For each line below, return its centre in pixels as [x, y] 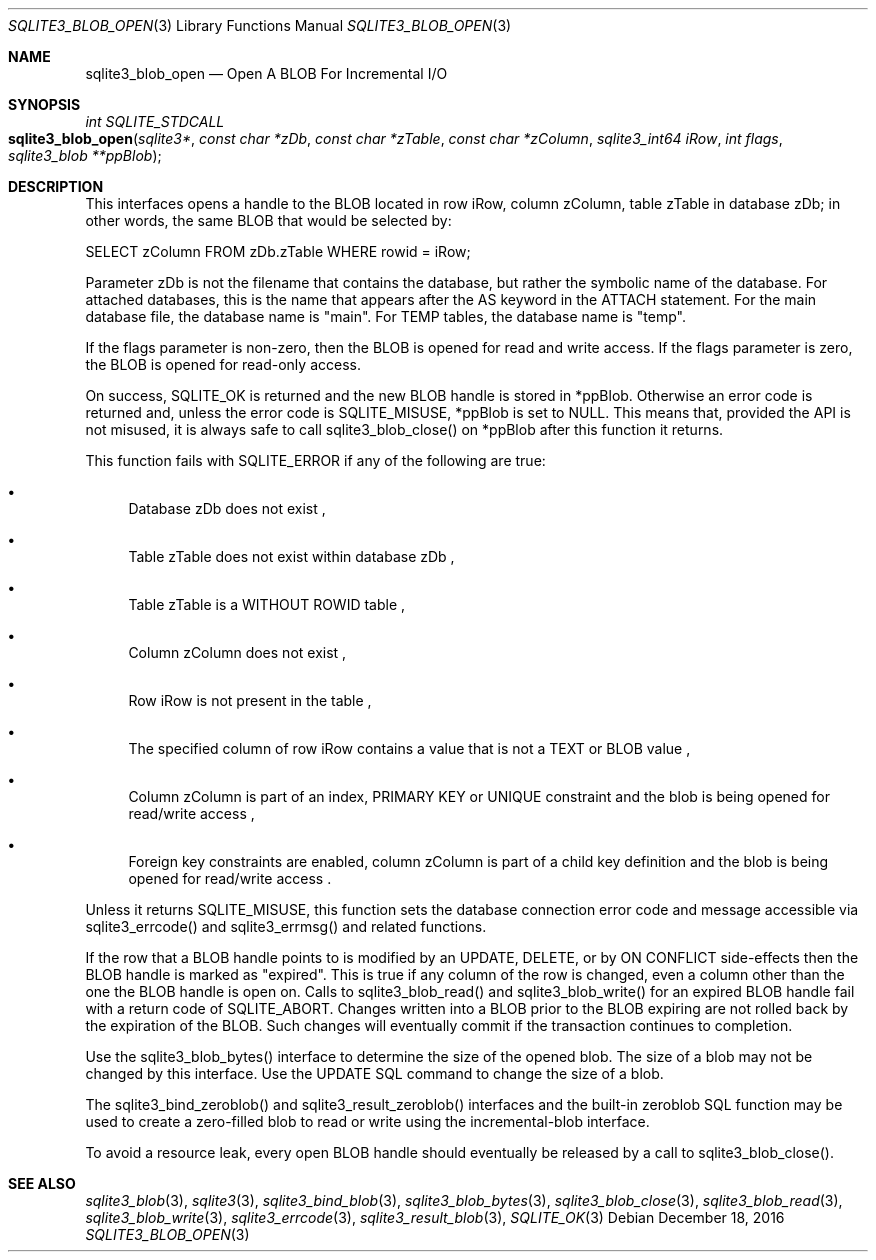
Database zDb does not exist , [227, 508]
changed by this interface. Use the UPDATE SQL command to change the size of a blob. [374, 1073]
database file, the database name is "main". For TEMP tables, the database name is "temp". [385, 316]
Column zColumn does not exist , [237, 652]
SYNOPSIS [44, 104]
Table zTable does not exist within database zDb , [291, 556]
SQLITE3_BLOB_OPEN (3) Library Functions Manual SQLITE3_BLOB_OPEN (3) [260, 25]
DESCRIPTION [56, 186]
